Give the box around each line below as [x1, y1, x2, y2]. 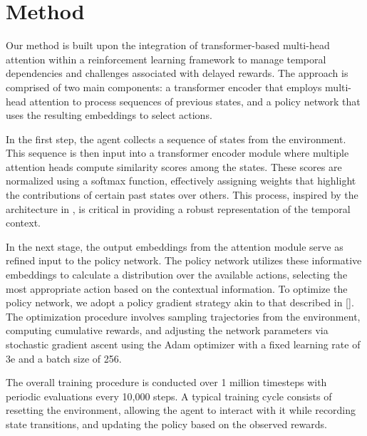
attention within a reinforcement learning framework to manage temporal [6, 51, 326, 66]
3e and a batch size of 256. [6, 351, 122, 365]
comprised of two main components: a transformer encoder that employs [6, 79, 322, 94]
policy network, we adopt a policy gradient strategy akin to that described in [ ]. [6, 295, 354, 310]
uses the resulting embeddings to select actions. [6, 108, 212, 123]
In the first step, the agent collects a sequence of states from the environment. [6, 131, 346, 146]
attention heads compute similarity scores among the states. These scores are [6, 159, 342, 174]
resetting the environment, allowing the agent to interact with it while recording [6, 403, 356, 417]
